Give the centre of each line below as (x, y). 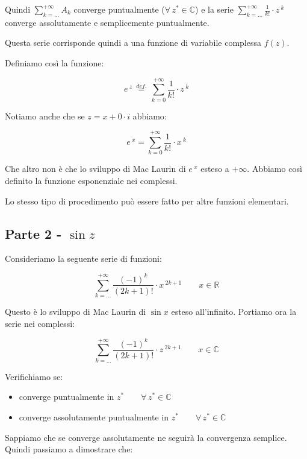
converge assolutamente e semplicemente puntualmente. (107, 22)
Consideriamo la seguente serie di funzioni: (83, 258)
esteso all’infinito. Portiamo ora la (234, 312)
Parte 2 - (33, 233)
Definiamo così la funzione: (54, 62)
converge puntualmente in (67, 397)
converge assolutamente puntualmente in (94, 416)
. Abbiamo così (274, 169)
